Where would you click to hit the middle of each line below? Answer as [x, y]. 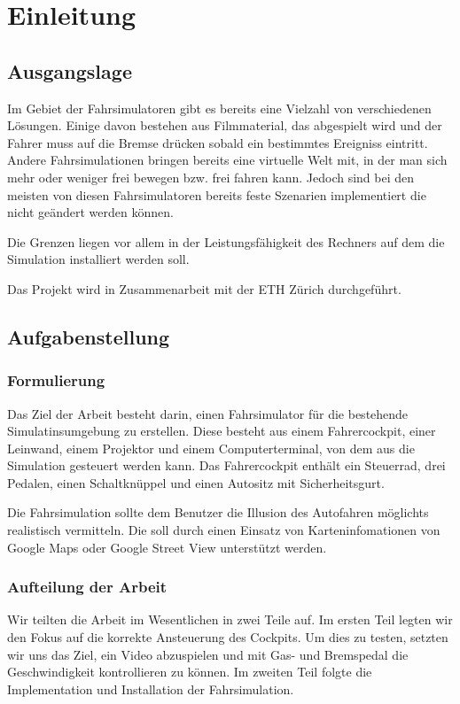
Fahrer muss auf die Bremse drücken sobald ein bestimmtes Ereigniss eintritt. [218, 142]
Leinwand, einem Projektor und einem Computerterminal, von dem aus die [211, 448]
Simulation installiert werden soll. [98, 259]
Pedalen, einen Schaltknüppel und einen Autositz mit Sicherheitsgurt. [196, 482]
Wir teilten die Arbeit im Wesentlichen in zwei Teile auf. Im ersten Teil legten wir [230, 619]
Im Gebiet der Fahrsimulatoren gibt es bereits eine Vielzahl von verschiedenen [219, 108]
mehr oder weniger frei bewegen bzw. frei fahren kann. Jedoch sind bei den [211, 177]
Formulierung [56, 380]
